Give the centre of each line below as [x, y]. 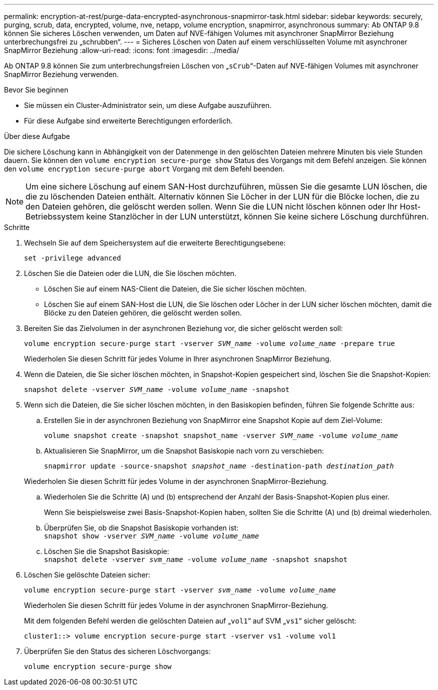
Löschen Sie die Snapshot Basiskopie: [107, 551]
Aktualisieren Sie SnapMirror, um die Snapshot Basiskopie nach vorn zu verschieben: [184, 451]
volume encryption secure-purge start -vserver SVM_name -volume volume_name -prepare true [209, 343]
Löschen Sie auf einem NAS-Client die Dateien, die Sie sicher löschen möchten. [175, 289]
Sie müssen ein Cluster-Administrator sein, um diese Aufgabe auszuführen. [148, 105]
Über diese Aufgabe [37, 136]
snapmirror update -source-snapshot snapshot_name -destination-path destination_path [219, 466]
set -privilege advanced [72, 258]
